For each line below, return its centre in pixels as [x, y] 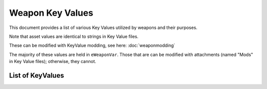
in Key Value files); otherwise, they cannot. [53, 61]
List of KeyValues [37, 75]
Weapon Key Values [51, 13]
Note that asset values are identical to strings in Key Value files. [74, 36]
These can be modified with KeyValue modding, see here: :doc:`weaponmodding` [92, 45]
